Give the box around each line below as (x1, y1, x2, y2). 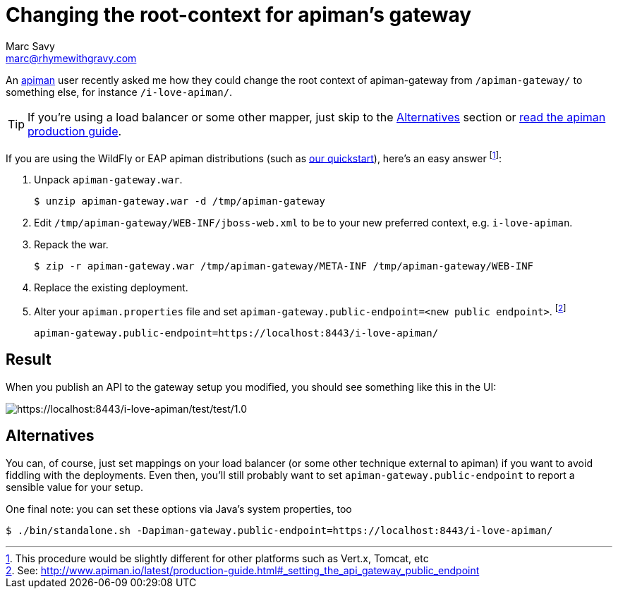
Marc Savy (6, 40, 55, 52)
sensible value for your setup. (6, 480, 143, 493)
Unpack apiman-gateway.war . (34, 174, 183, 186)
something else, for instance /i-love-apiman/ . (6, 85, 233, 98)
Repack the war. (34, 238, 109, 251)
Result (6, 351, 51, 369)
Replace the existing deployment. (34, 281, 188, 294)
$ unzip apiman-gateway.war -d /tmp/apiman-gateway (34, 195, 326, 207)
